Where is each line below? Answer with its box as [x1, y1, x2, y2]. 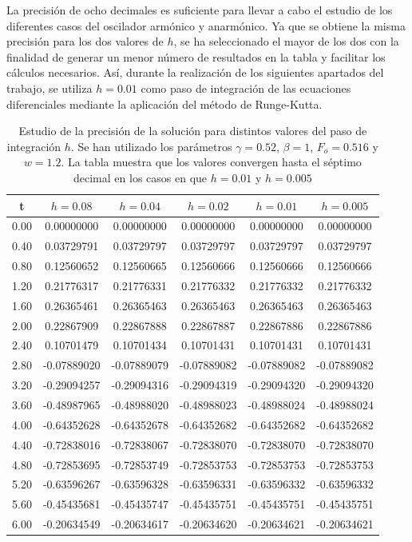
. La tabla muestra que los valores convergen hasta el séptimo [61, 153, 362, 170]
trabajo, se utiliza [6, 79, 93, 96]
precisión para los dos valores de [6, 33, 164, 50]
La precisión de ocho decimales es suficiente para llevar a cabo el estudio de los [6, 2, 393, 18]
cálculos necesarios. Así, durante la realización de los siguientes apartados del [6, 64, 384, 81]
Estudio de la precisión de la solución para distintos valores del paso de [18, 122, 367, 139]
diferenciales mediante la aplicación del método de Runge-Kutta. [6, 95, 323, 112]
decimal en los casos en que [73, 169, 208, 185]
